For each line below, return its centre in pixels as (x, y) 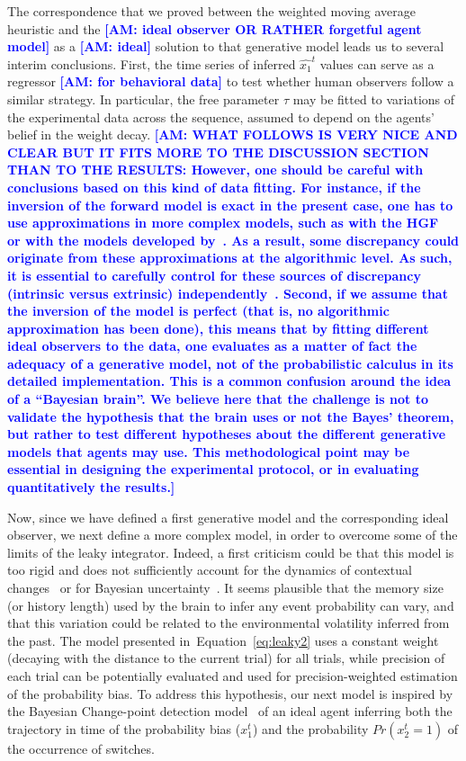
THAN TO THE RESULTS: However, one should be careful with (215, 170)
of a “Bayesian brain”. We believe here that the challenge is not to (218, 399)
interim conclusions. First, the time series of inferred (152, 63)
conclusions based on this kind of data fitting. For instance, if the (214, 187)
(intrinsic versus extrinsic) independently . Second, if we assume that (228, 293)
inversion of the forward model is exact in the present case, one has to (230, 205)
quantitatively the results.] (91, 487)
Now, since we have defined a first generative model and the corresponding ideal (228, 517)
